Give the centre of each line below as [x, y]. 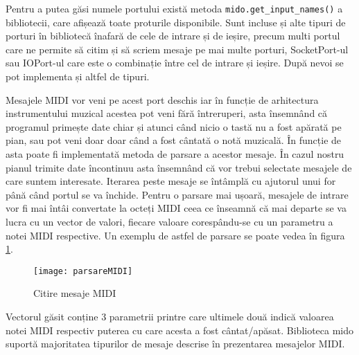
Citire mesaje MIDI [75, 293]
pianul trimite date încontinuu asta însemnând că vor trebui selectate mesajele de [179, 167]
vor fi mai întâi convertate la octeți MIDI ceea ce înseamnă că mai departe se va [176, 208]
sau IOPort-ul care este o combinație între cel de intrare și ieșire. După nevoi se [175, 63]
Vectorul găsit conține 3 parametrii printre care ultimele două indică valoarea [170, 316]
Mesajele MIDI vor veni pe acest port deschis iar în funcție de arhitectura [162, 99]
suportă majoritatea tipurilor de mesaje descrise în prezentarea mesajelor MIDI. [175, 344]
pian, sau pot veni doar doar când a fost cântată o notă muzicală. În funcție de [174, 140]
